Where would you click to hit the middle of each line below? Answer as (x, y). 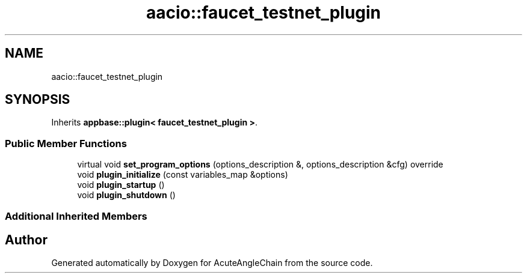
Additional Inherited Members (76, 216)
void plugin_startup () (121, 185)
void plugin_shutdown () (126, 195)
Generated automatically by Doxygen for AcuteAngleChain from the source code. (212, 263)
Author (26, 240)
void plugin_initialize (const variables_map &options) (183, 175)
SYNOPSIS (38, 100)
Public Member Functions (66, 143)
